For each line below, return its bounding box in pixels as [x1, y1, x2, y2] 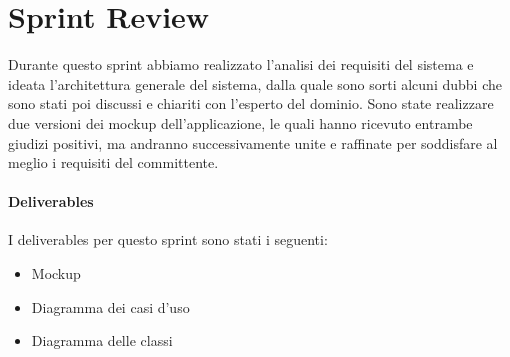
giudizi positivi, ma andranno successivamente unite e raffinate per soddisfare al [8, 132, 498, 153]
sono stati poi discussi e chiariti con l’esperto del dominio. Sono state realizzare [8, 93, 494, 114]
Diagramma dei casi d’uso [31, 296, 190, 317]
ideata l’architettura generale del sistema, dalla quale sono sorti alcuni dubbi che [8, 73, 502, 94]
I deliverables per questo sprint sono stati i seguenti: [8, 229, 328, 250]
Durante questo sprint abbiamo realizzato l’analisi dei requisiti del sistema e [8, 54, 474, 75]
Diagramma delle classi [31, 330, 173, 351]
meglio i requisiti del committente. [8, 152, 219, 173]
